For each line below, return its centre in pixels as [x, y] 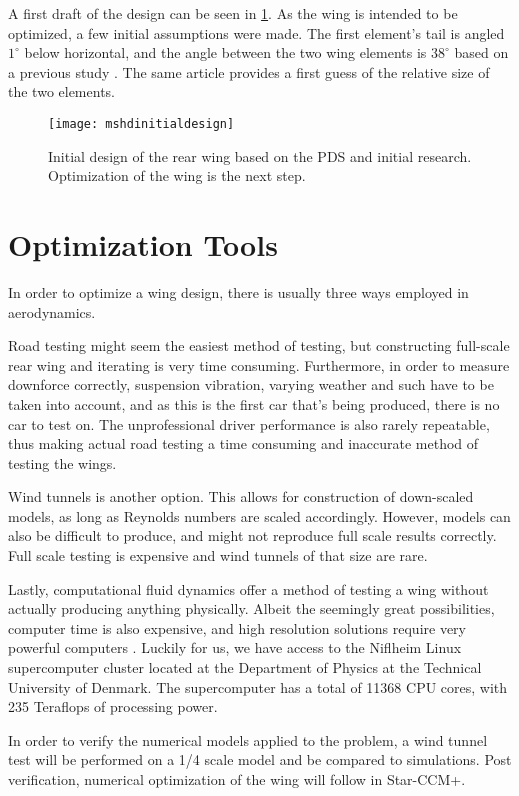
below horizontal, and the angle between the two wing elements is [225, 52]
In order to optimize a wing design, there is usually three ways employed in [238, 291]
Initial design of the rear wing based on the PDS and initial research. [260, 155]
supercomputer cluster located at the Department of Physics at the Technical [245, 667]
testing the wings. [62, 462]
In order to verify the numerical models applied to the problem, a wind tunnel [248, 739]
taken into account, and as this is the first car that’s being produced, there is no [254, 403]
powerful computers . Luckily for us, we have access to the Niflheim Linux [235, 647]
